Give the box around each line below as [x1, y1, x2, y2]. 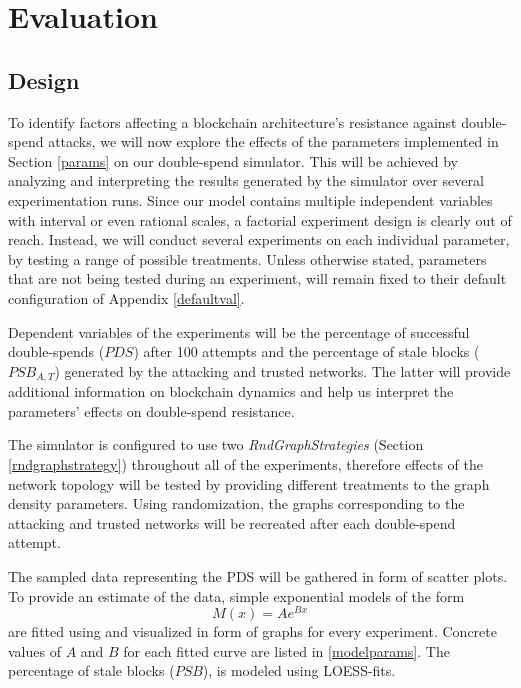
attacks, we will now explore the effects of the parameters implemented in [48, 131, 499, 152]
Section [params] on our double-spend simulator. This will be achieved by [8, 150, 459, 171]
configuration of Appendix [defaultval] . [8, 287, 245, 308]
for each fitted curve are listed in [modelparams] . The [123, 640, 450, 661]
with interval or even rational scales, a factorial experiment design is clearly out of [8, 209, 512, 230]
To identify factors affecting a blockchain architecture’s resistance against [8, 111, 457, 132]
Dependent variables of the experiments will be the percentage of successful [8, 321, 470, 342]
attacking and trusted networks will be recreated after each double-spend [8, 512, 456, 533]
